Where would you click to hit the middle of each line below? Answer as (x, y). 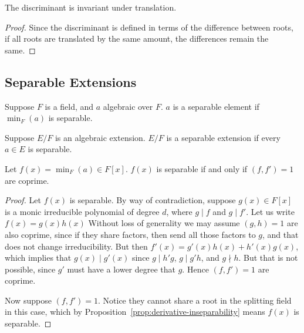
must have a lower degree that (121, 269)
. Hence (195, 269)
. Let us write (270, 211)
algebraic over (128, 106)
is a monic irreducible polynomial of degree (82, 211)
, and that (281, 234)
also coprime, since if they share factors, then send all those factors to (130, 234)
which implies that (38, 258)
